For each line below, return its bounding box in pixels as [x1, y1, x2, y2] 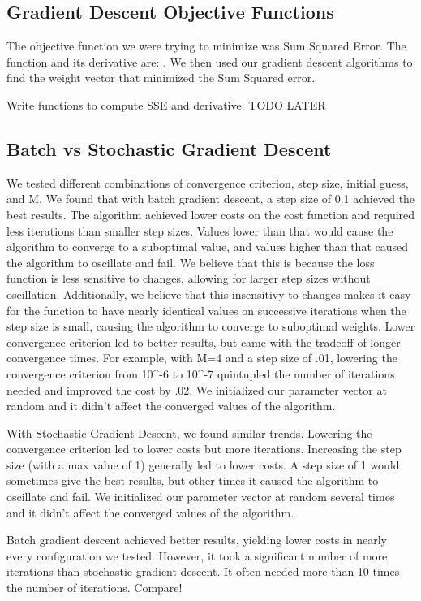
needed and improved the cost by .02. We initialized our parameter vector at [6, 381, 387, 398]
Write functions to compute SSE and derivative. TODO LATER [6, 96, 326, 113]
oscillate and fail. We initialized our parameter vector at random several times [6, 488, 395, 505]
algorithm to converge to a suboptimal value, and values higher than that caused [6, 238, 409, 255]
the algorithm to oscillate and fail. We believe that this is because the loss [6, 253, 375, 270]
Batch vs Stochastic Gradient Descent [6, 136, 332, 161]
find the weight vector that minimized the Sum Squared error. [6, 69, 316, 86]
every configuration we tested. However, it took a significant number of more [6, 547, 388, 564]
